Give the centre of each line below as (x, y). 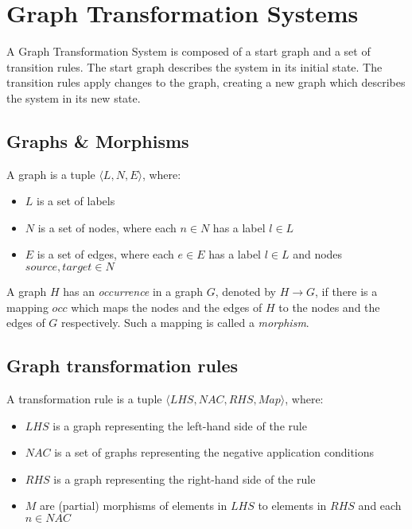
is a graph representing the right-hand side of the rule (185, 478)
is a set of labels (76, 201)
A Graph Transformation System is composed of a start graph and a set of (189, 51)
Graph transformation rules (122, 366)
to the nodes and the (329, 307)
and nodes (318, 254)
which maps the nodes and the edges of (167, 307)
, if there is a (346, 292)
